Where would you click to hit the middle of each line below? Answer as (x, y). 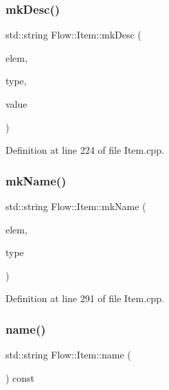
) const (20, 377)
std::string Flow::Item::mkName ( (76, 206)
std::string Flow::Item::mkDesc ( (74, 35)
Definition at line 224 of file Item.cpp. (85, 150)
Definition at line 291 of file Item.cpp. (85, 298)
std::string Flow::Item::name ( (68, 355)
